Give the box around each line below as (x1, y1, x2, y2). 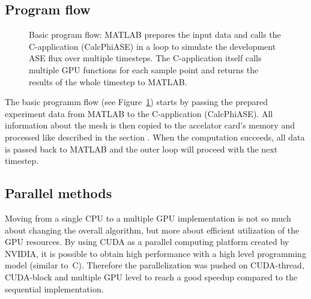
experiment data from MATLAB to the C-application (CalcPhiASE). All (5, 107, 273, 119)
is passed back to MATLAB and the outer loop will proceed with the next (5, 142, 278, 155)
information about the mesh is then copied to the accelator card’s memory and (5, 119, 295, 131)
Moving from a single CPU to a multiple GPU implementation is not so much (5, 211, 291, 224)
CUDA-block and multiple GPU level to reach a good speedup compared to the (5, 270, 298, 283)
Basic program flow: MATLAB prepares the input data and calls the (29, 28, 281, 41)
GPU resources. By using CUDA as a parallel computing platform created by (5, 235, 289, 248)
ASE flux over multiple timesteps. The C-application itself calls (29, 52, 262, 64)
